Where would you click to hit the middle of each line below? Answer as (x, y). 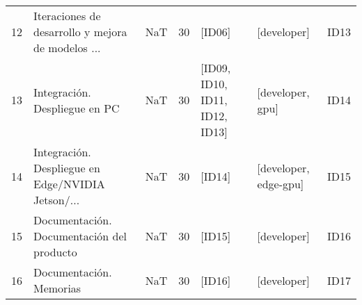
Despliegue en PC (77, 108)
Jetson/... (57, 200)
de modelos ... (67, 48)
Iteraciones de (67, 16)
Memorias (57, 288)
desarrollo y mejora (80, 32)
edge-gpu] (281, 184)
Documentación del (80, 236)
